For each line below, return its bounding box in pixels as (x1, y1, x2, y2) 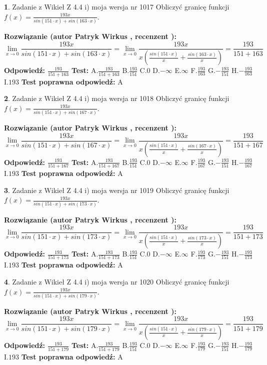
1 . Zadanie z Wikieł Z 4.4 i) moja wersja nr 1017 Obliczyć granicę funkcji (4, 1, 229, 11)
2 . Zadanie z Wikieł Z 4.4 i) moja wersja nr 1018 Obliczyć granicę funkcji (4, 93, 229, 103)
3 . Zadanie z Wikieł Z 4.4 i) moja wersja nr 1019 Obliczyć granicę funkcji (4, 184, 229, 195)
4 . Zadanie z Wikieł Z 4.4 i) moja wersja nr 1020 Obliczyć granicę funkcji (4, 276, 229, 286)
